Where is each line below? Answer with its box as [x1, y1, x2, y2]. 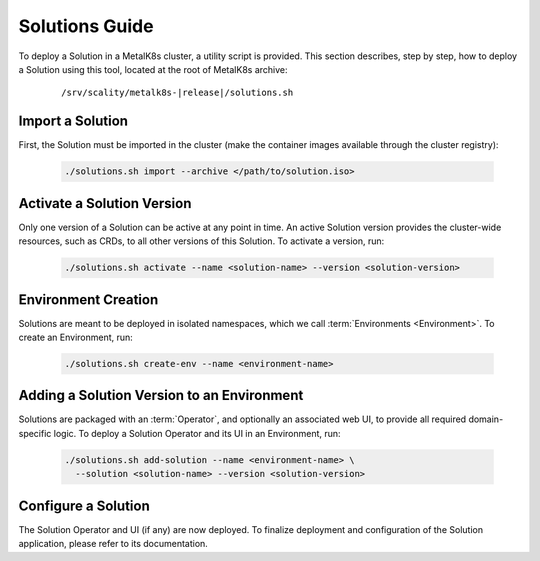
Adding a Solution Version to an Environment [18, 387, 304, 404]
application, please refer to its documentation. [18, 538, 209, 550]
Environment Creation [18, 291, 159, 308]
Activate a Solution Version [18, 195, 192, 212]
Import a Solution [18, 113, 129, 130]
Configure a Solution [18, 497, 150, 514]
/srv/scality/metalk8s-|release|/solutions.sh [61, 87, 294, 99]
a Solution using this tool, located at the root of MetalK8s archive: [18, 63, 288, 75]
